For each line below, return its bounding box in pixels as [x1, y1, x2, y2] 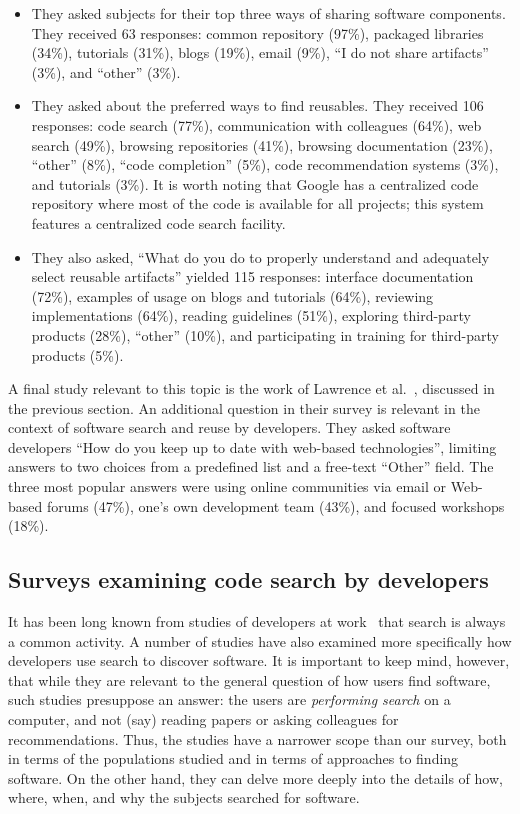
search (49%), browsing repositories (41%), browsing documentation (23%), [31, 134, 493, 155]
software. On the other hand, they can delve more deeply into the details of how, [8, 767, 503, 788]
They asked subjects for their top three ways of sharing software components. [31, 3, 506, 23]
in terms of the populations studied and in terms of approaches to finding [8, 748, 459, 769]
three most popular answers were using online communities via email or [8, 476, 447, 497]
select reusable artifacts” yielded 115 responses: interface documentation [31, 266, 474, 287]
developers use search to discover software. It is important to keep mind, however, [8, 650, 510, 671]
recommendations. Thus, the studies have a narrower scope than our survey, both [8, 728, 507, 749]
